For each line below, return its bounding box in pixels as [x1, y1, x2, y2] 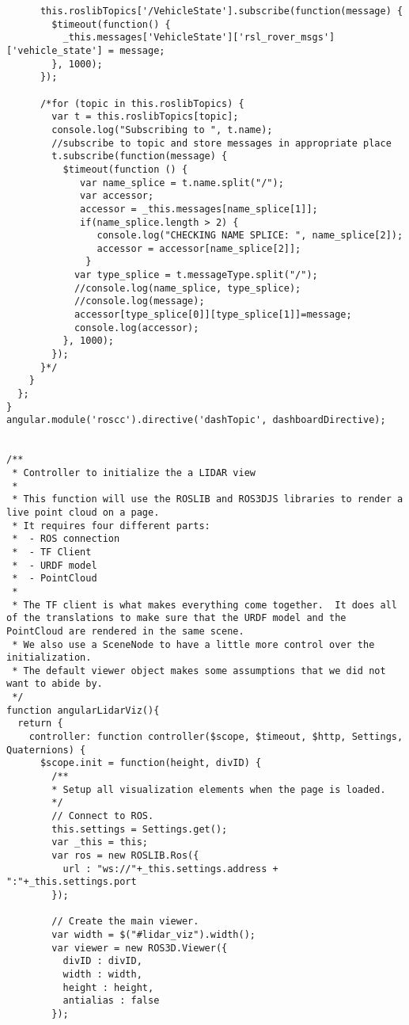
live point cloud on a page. [6, 506, 160, 518]
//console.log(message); [74, 295, 205, 307]
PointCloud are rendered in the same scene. [6, 625, 244, 637]
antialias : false [62, 995, 160, 1007]
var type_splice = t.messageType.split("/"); [74, 269, 318, 281]
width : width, [62, 968, 142, 980]
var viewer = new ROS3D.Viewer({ [51, 942, 228, 954]
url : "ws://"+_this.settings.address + [62, 863, 278, 874]
